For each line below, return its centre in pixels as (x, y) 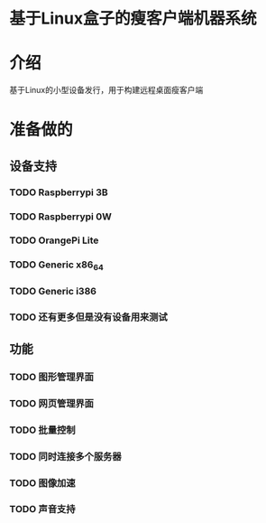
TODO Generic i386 (53, 291)
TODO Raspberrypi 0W (61, 216)
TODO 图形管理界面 (52, 377)
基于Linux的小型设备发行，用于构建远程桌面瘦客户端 (106, 90)
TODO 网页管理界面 (52, 403)
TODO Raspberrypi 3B (59, 192)
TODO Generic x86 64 (56, 266)
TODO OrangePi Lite (54, 240)
